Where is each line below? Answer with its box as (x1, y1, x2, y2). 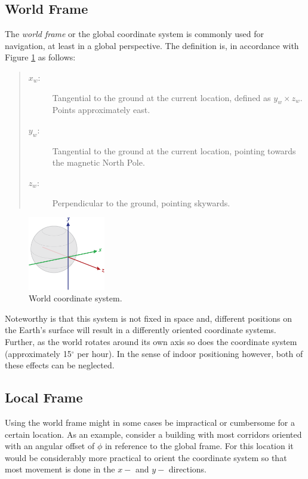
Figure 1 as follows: (5, 51, 76, 63)
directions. (168, 463, 207, 475)
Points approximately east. (52, 103, 150, 116)
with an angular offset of (5, 440, 95, 452)
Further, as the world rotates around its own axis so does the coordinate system (5, 335, 297, 348)
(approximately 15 (5, 347, 72, 359)
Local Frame (5, 388, 83, 407)
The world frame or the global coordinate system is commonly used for (5, 28, 264, 40)
